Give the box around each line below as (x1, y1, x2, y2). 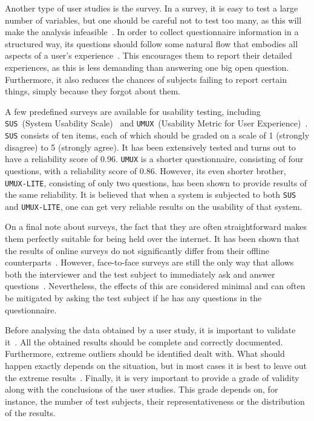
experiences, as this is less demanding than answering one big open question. (5, 60, 289, 73)
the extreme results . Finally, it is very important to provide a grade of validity (5, 371, 299, 383)
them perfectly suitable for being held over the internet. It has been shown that (5, 232, 300, 245)
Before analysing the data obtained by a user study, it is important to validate (5, 324, 296, 336)
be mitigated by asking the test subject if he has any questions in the (5, 292, 262, 304)
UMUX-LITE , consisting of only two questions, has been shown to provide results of (5, 176, 307, 189)
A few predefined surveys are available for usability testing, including (5, 105, 261, 117)
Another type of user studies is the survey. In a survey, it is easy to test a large (5, 2, 298, 14)
